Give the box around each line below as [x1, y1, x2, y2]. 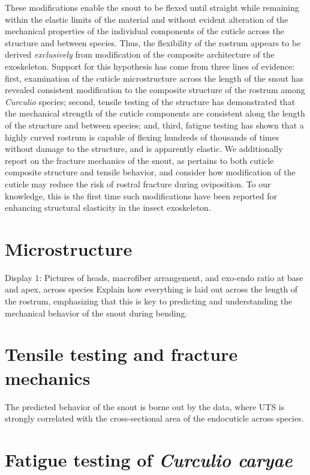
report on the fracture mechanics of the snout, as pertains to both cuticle [5, 154, 274, 166]
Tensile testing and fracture [5, 342, 238, 366]
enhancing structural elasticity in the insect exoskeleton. [5, 201, 211, 214]
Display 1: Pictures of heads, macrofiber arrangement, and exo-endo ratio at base [5, 271, 303, 283]
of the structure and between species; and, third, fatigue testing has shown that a [5, 118, 304, 131]
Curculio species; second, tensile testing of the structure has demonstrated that [5, 95, 296, 107]
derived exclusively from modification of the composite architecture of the [5, 48, 275, 61]
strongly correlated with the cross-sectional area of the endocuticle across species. [5, 412, 304, 425]
